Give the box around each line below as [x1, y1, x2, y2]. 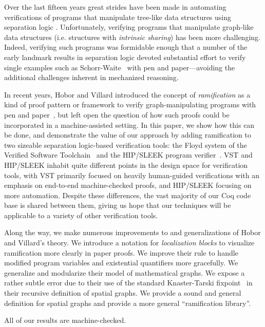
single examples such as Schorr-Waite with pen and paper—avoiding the [4, 62, 235, 72]
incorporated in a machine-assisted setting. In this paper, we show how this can [4, 119, 255, 130]
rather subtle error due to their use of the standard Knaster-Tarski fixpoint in [4, 277, 253, 288]
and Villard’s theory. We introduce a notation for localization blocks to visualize [4, 237, 255, 248]
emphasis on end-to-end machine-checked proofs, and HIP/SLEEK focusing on [4, 180, 252, 190]
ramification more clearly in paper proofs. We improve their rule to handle [4, 247, 238, 258]
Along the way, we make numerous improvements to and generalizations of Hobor [4, 227, 261, 238]
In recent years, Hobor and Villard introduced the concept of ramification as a [4, 89, 251, 100]
